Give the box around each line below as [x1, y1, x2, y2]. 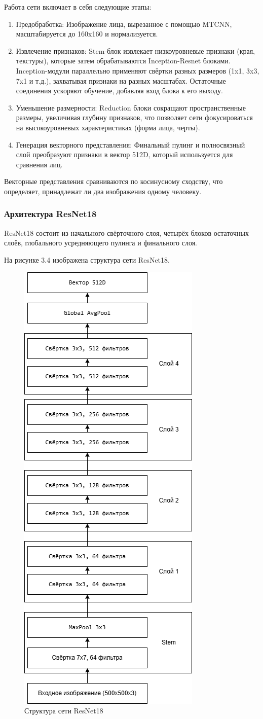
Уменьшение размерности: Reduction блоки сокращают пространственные [16, 102, 246, 113]
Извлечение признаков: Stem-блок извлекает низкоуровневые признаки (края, [16, 45, 255, 56]
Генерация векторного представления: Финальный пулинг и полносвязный [16, 139, 245, 150]
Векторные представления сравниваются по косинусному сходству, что [4, 176, 223, 187]
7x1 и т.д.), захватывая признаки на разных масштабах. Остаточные [16, 75, 226, 86]
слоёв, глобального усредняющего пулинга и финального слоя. [4, 237, 197, 248]
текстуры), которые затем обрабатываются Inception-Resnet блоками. [16, 55, 231, 66]
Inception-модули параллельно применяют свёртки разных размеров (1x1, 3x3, [16, 65, 259, 76]
